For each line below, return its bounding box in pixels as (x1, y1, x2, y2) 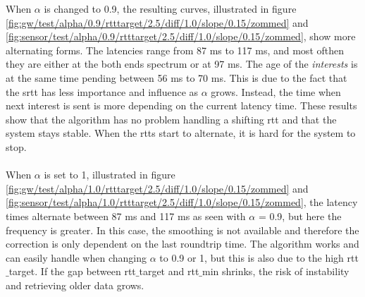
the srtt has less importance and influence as (6, 84, 199, 99)
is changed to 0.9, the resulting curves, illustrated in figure (44, 1, 297, 16)
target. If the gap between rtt (8, 264, 136, 279)
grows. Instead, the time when (211, 84, 341, 99)
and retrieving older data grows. (6, 277, 144, 292)
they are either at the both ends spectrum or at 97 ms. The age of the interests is (6, 56, 358, 71)
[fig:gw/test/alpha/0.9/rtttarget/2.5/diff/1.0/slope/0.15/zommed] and (6, 15, 309, 30)
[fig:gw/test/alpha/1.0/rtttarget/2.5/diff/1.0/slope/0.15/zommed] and (6, 181, 309, 195)
